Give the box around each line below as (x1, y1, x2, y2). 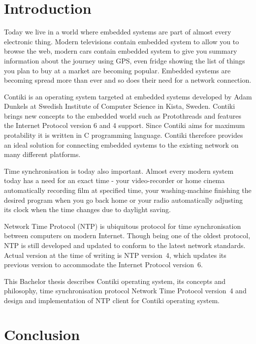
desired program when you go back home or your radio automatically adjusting (4, 194, 243, 205)
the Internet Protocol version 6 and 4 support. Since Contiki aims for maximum (4, 120, 245, 130)
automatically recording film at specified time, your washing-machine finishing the (4, 185, 252, 195)
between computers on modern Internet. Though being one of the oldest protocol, (4, 230, 251, 241)
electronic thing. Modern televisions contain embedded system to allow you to (4, 36, 239, 46)
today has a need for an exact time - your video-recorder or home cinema (4, 175, 225, 186)
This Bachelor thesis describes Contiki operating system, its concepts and (4, 276, 226, 286)
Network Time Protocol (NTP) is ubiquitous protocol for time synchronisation (4, 220, 241, 231)
